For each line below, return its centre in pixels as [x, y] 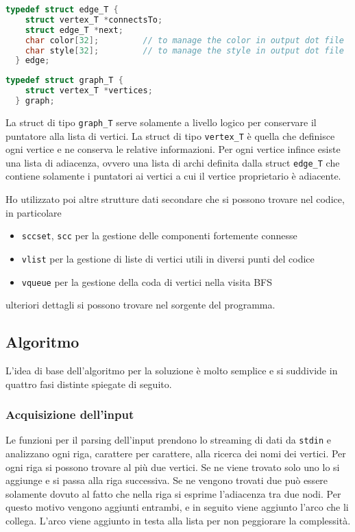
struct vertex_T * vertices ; [89, 91]
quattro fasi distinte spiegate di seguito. [89, 384]
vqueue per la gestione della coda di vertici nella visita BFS [147, 281]
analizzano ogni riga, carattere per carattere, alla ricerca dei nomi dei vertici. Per [176, 454]
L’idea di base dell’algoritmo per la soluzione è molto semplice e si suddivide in [172, 370]
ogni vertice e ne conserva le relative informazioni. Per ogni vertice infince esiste [173, 149]
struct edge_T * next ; [74, 30]
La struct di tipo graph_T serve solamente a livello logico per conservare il [161, 122]
